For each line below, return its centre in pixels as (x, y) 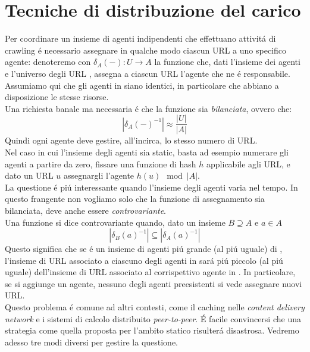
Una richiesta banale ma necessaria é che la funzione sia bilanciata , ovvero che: (148, 108)
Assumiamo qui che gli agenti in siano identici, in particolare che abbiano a (142, 85)
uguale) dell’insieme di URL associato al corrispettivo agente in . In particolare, (150, 272)
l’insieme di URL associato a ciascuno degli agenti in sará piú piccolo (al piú (144, 260)
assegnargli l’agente (99, 175)
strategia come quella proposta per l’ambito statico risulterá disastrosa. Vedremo (152, 330)
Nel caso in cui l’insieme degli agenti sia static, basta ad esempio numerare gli (147, 152)
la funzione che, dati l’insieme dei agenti (227, 62)
